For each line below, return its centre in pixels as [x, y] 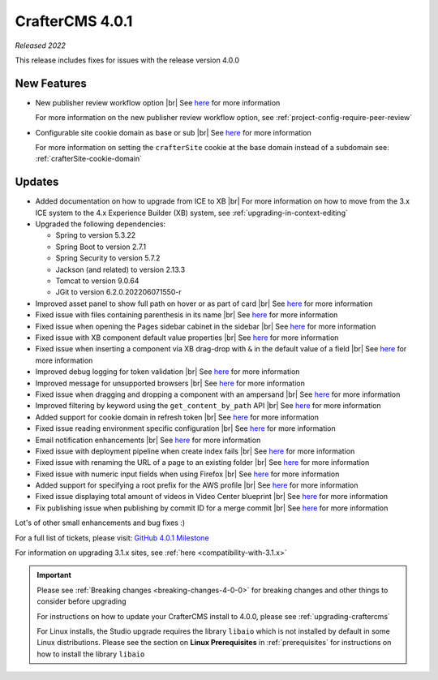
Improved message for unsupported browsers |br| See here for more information [170, 383]
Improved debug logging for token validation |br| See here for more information [167, 372]
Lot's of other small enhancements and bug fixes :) [100, 523]
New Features [51, 83]
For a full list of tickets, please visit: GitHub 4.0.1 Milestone [112, 538]
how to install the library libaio [91, 654]
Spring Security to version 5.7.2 [108, 258]
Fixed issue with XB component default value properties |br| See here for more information [187, 338]
